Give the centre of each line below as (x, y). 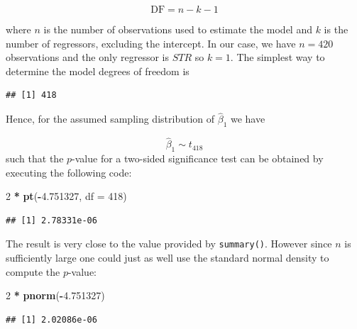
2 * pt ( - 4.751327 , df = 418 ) (66, 196)
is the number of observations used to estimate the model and (178, 29)
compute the (33, 271)
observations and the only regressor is (87, 57)
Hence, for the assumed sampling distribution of (110, 119)
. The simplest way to (278, 57)
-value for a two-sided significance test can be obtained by (198, 158)
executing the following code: (69, 172)
